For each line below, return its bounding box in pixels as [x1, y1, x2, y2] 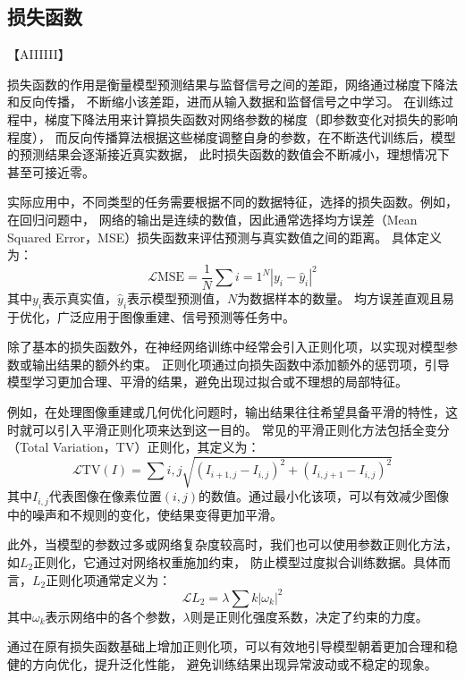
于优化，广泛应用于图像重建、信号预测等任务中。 [7, 307, 295, 326]
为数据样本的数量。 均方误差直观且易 [237, 288, 455, 307]
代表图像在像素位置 [48, 487, 162, 505]
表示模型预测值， [127, 288, 228, 307]
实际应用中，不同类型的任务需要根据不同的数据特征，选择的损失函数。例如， [7, 192, 458, 211]
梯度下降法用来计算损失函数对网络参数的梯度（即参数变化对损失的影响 [44, 109, 458, 128]
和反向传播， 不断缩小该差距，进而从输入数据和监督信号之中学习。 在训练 [7, 92, 442, 111]
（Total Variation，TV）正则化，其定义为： [7, 437, 260, 456]
